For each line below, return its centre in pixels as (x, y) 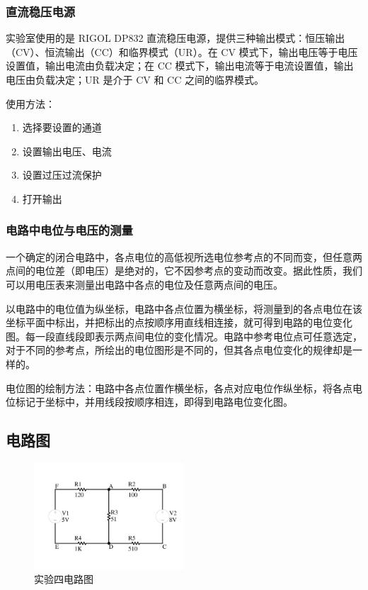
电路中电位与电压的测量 (69, 230)
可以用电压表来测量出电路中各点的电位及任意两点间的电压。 (144, 284)
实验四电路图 (64, 579)
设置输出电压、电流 (67, 151)
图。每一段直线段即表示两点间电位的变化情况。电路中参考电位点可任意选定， (184, 336)
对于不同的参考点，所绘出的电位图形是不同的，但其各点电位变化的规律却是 (179, 350)
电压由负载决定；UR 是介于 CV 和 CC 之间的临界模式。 (135, 79)
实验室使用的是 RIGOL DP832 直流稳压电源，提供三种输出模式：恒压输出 (176, 38)
